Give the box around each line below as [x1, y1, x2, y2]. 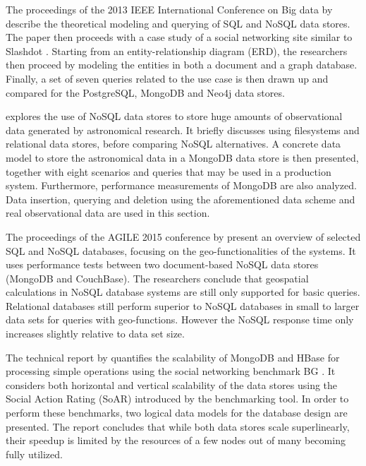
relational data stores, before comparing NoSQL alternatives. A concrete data [6, 136, 341, 151]
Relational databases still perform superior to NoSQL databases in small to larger [6, 298, 360, 313]
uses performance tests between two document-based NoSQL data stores [6, 257, 319, 272]
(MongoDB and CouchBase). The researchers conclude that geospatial [6, 270, 309, 285]
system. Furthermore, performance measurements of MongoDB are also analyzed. [6, 178, 357, 193]
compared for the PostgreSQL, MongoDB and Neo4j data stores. [6, 85, 285, 100]
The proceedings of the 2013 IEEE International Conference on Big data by [6, 2, 333, 16]
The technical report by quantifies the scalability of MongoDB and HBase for [6, 349, 340, 364]
